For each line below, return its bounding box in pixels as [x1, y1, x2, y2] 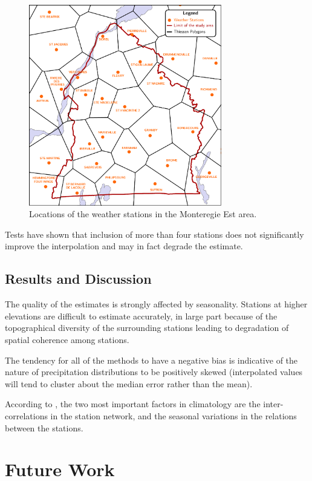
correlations [5, 409, 48, 422]
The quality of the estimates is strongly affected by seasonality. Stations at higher [5, 298, 308, 310]
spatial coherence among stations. [5, 333, 129, 345]
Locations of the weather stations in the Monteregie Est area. [29, 208, 257, 220]
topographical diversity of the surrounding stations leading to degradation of [5, 321, 289, 334]
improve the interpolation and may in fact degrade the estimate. [5, 240, 243, 252]
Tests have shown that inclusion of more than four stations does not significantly [5, 227, 304, 240]
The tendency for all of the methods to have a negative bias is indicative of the [5, 353, 298, 366]
